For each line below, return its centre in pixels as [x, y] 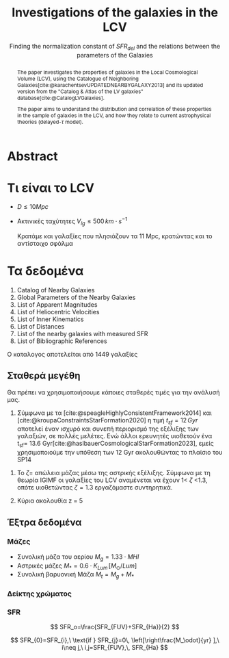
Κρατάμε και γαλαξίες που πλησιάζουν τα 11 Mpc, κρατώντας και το [114, 236]
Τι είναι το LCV [51, 188]
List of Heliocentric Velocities [58, 312]
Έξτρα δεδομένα [44, 522]
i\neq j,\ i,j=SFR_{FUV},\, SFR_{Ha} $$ [115, 648]
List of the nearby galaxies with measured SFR [82, 333]
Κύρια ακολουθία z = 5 [50, 501]
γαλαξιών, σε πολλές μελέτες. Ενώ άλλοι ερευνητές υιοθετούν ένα [114, 436]
